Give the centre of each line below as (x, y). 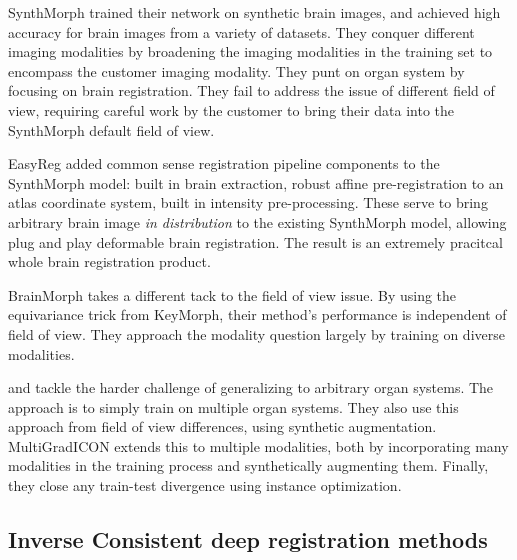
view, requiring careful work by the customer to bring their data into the (231, 109)
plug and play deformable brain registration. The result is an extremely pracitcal (255, 241)
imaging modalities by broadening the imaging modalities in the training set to (250, 51)
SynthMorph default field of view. (111, 129)
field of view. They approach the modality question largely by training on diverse (256, 333)
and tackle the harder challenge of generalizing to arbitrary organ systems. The (251, 387)
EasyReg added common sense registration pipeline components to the (224, 163)
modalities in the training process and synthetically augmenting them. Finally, (248, 465)
